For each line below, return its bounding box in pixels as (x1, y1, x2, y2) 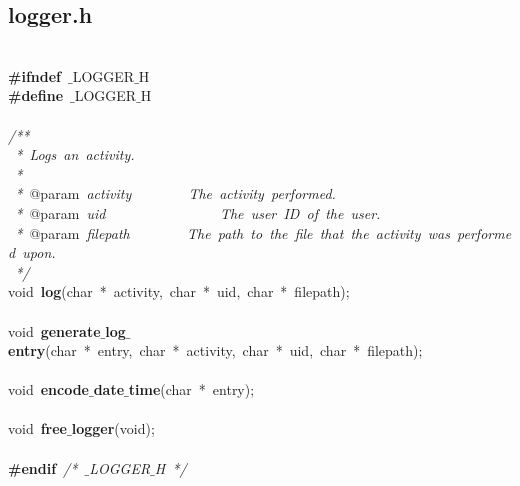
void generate (8, 320, 101, 341)
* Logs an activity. (15, 144, 135, 165)
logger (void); (71, 418, 155, 439)
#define (8, 85, 64, 106)
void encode (8, 379, 89, 400)
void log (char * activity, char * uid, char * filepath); (8, 281, 350, 302)
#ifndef (8, 65, 61, 86)
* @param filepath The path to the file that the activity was (15, 222, 450, 243)
